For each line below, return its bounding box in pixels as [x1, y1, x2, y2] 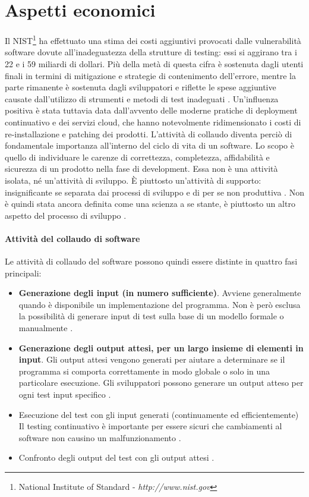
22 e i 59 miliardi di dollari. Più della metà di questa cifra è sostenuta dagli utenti [5, 57, 304, 70]
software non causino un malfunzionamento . [18, 431, 181, 443]
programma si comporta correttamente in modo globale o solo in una [18, 364, 270, 377]
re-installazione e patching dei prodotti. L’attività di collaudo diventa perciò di [5, 127, 292, 140]
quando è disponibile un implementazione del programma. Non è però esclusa [18, 298, 301, 310]
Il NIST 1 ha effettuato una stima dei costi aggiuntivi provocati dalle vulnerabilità [5, 33, 301, 46]
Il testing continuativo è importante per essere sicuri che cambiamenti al [18, 420, 282, 432]
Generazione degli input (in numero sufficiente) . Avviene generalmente [18, 287, 301, 299]
